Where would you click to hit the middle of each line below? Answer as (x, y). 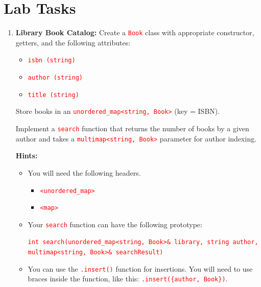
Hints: (27, 156)
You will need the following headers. (84, 172)
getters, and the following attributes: (73, 42)
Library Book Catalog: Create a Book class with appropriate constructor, (135, 32)
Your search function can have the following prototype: (115, 224)
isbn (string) (52, 61)
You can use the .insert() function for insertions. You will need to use (140, 268)
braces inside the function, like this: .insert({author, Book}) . (128, 279)
